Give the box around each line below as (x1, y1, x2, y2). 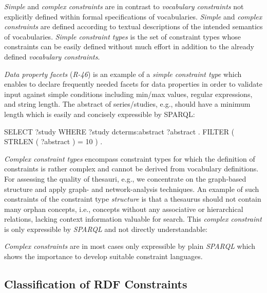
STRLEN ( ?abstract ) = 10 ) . (4, 136, 103, 147)
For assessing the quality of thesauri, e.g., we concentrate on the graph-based (4, 173, 246, 184)
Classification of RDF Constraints (4, 276, 187, 292)
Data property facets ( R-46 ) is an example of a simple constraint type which (4, 68, 242, 79)
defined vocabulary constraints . (4, 51, 100, 62)
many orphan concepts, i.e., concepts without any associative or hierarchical (4, 203, 243, 214)
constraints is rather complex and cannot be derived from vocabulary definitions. (4, 163, 259, 174)
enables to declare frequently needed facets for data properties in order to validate (4, 79, 262, 89)
